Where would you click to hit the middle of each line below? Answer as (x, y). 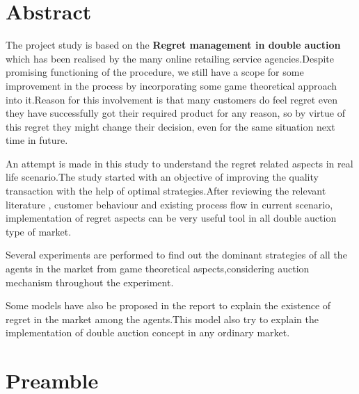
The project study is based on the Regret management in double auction (173, 45)
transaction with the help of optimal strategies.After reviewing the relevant (166, 191)
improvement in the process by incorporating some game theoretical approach (171, 85)
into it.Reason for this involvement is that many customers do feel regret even (172, 99)
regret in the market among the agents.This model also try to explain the (162, 319)
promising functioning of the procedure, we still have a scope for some (155, 72)
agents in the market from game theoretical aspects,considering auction (158, 269)
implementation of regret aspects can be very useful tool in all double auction (171, 218)
